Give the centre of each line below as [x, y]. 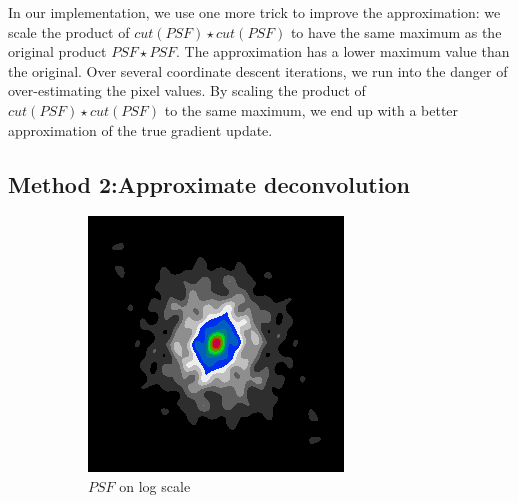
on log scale [155, 485]
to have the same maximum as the [396, 31]
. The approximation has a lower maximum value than [343, 51]
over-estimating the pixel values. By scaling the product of [187, 90]
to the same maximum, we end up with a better [311, 109]
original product [57, 51]
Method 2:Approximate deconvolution [209, 183]
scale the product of [69, 31]
